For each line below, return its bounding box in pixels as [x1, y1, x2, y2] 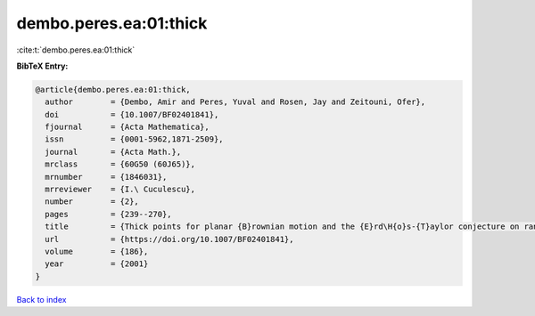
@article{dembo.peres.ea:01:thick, [35, 85, 191, 94]
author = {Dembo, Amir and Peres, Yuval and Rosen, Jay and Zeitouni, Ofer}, [45, 97, 426, 107]
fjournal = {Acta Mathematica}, [45, 122, 210, 133]
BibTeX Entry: [16, 61, 69, 71]
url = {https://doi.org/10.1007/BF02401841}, [45, 234, 294, 244]
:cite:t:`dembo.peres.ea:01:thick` [16, 45, 136, 55]
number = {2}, [45, 197, 140, 207]
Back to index [16, 294, 67, 304]
